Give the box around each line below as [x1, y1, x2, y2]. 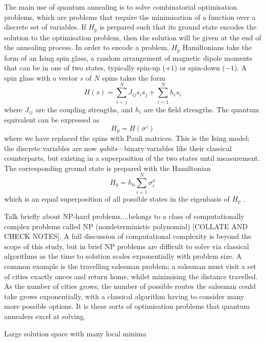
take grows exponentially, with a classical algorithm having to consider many [4, 290, 245, 301]
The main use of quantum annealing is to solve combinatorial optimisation [4, 2, 237, 12]
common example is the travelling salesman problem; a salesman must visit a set [4, 261, 256, 272]
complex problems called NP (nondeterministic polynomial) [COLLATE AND [4, 221, 248, 231]
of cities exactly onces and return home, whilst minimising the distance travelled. [4, 271, 258, 281]
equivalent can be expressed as [4, 114, 100, 125]
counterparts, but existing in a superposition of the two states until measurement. [4, 153, 260, 163]
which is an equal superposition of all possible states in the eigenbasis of [4, 193, 230, 204]
